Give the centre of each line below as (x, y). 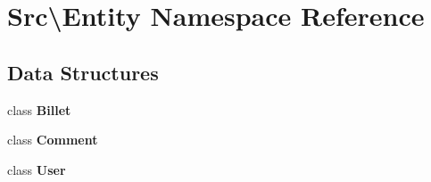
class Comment (53, 140)
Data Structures (83, 72)
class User (37, 169)
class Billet (39, 109)
